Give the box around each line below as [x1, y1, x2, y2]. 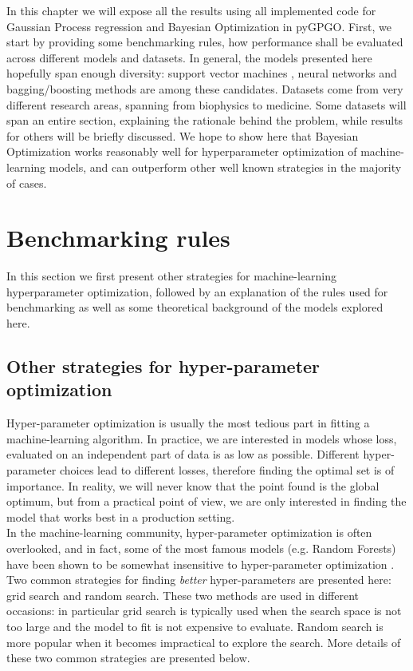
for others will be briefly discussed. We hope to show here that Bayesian [6, 127, 359, 144]
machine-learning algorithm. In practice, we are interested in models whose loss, [6, 430, 397, 447]
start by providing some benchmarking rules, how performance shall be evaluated [6, 34, 403, 50]
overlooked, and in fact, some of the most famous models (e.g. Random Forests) [6, 539, 396, 556]
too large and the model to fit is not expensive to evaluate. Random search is [6, 617, 383, 634]
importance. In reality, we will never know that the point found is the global [6, 477, 380, 494]
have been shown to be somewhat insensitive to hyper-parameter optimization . [6, 555, 395, 572]
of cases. [6, 174, 47, 191]
